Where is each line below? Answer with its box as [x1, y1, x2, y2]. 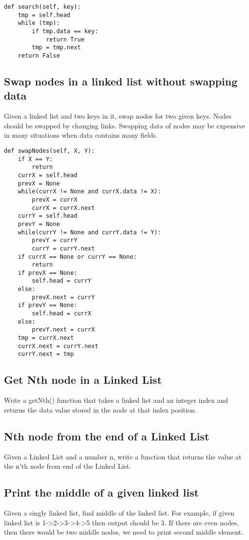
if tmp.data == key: [32, 27, 99, 35]
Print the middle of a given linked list [4, 485, 199, 500]
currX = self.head [18, 171, 78, 179]
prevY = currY [32, 237, 78, 244]
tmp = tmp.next [32, 44, 81, 51]
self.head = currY [32, 277, 91, 285]
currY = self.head [18, 212, 78, 220]
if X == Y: [18, 155, 53, 163]
